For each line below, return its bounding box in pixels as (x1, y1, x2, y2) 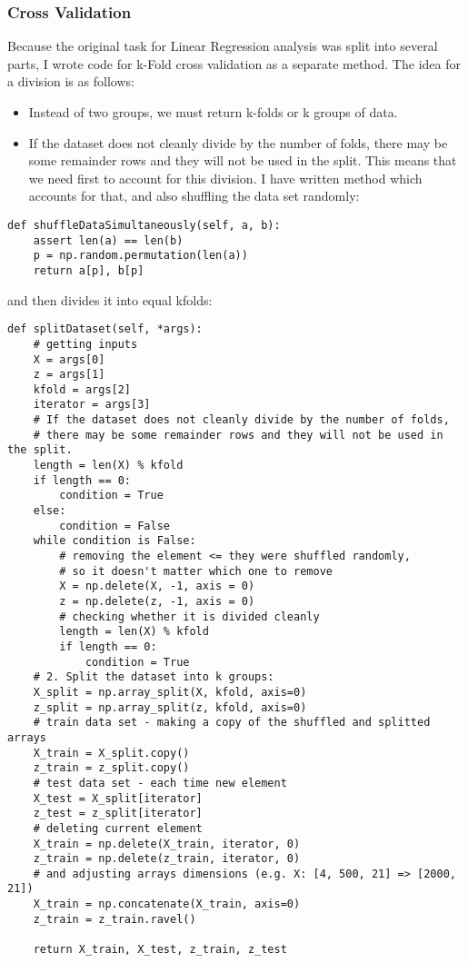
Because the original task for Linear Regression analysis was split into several (7, 36, 438, 55)
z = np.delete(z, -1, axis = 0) (59, 595, 255, 608)
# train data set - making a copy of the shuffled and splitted (33, 716, 431, 730)
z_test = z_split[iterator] (33, 807, 203, 820)
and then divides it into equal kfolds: (7, 290, 213, 309)
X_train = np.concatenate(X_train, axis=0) (33, 898, 301, 911)
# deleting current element (33, 821, 203, 835)
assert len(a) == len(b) (33, 233, 184, 247)
